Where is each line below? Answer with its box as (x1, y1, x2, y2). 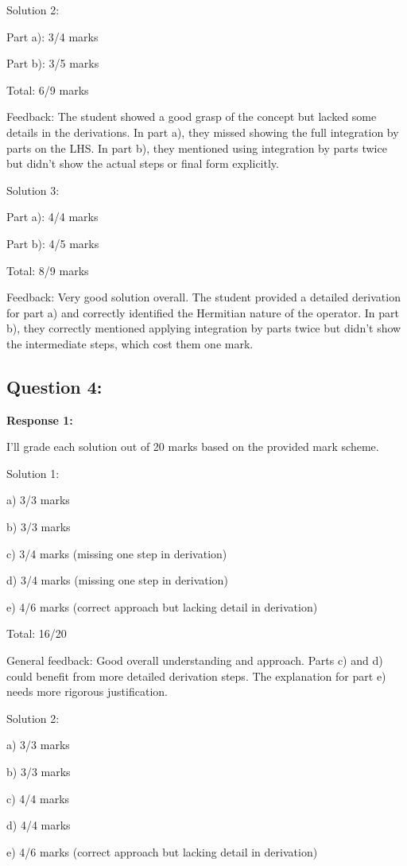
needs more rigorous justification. (6, 683, 168, 700)
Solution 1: (6, 464, 60, 481)
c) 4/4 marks (6, 790, 70, 806)
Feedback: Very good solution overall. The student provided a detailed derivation (6, 289, 401, 305)
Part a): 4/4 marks (6, 208, 99, 225)
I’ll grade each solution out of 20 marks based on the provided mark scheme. (6, 438, 379, 455)
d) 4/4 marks (6, 817, 71, 833)
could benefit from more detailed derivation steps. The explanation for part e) (6, 667, 386, 684)
